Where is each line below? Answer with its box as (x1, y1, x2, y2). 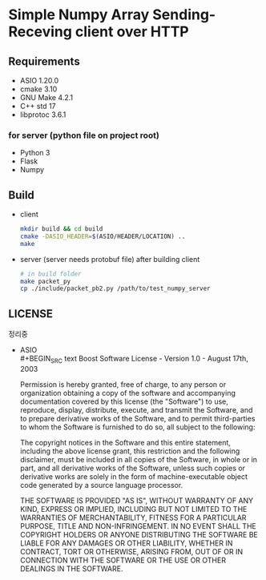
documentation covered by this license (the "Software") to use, (19, 397, 228, 406)
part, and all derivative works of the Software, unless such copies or (19, 463, 246, 473)
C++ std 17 (19, 102, 56, 111)
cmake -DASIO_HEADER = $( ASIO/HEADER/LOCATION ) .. (19, 232, 186, 240)
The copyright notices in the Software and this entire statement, (19, 437, 231, 447)
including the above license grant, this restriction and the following (19, 446, 240, 456)
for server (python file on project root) (8, 130, 160, 141)
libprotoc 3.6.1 (19, 110, 66, 119)
